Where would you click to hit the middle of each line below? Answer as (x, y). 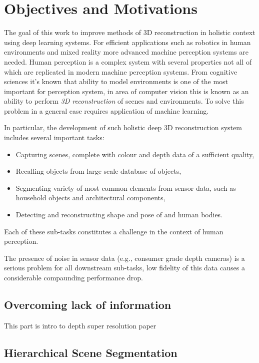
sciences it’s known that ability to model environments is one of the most (116, 81)
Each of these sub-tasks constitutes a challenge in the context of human (114, 231)
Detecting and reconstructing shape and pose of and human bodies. (119, 215)
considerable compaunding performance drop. (73, 277)
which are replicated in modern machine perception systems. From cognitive (121, 71)
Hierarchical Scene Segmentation (91, 352)
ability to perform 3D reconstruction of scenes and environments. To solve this (124, 101)
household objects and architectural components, (90, 198)
